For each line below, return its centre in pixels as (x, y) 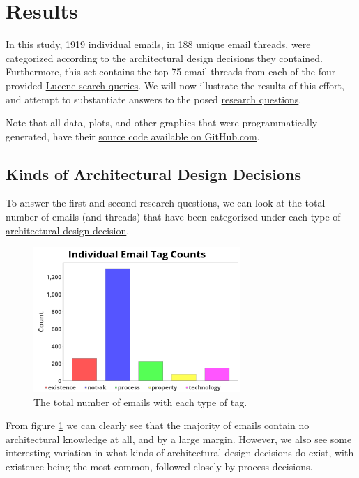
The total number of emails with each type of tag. (140, 402)
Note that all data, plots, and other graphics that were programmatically (162, 122)
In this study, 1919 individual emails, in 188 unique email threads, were (158, 44)
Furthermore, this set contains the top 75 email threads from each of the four (171, 72)
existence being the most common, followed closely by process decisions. (159, 466)
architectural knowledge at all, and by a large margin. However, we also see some (179, 439)
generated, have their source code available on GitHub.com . (133, 136)
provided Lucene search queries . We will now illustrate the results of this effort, (175, 85)
